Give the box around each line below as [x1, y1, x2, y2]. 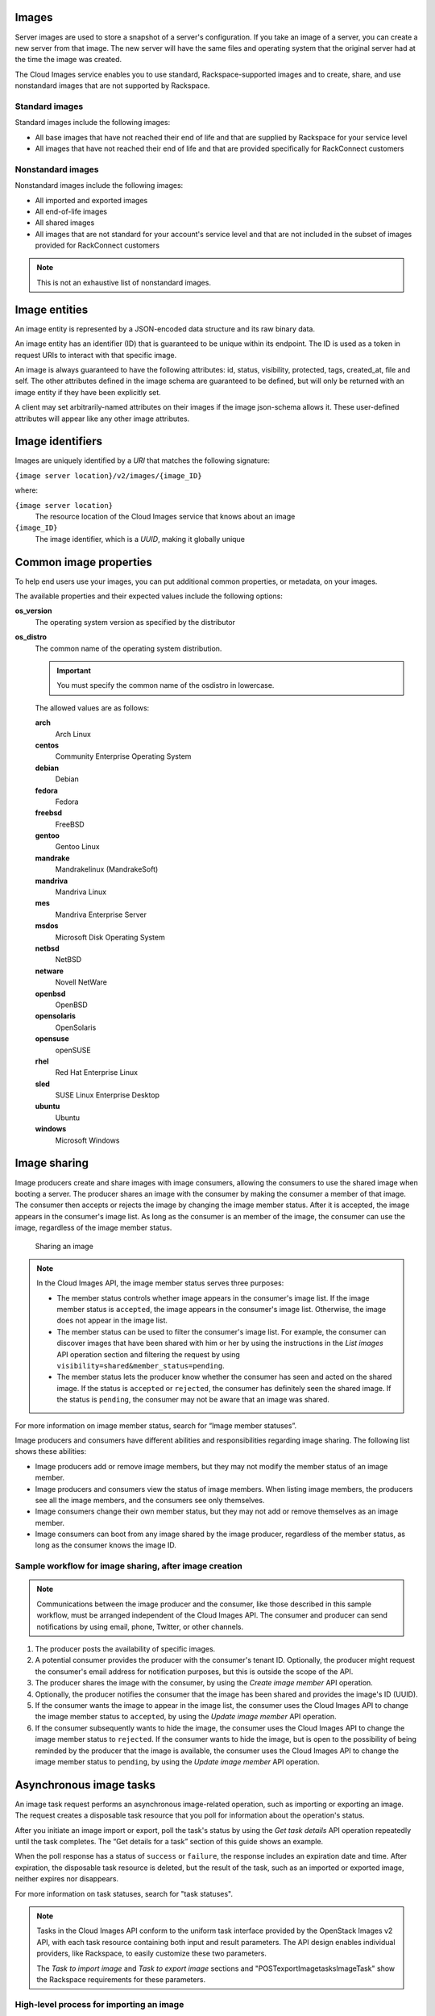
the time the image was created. [14, 55, 122, 65]
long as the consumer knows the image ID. [35, 1540, 177, 1550]
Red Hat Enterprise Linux [55, 1068, 139, 1077]
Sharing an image [35, 1241, 94, 1251]
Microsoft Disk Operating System [55, 932, 165, 942]
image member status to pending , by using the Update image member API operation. [35, 1756, 320, 1766]
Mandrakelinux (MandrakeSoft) [55, 864, 159, 874]
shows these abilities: [14, 1447, 87, 1456]
